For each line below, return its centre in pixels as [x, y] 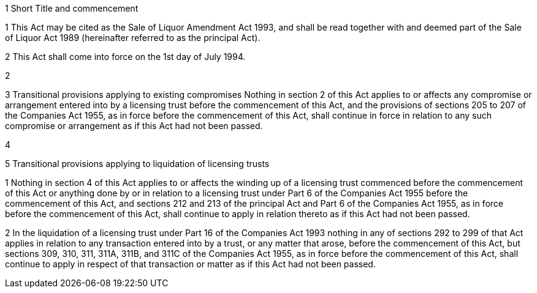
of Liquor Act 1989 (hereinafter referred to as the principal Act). [133, 38]
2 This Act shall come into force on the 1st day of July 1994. [125, 57]
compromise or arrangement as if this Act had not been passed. [134, 126]
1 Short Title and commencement [72, 8]
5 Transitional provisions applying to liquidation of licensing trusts [137, 164]
